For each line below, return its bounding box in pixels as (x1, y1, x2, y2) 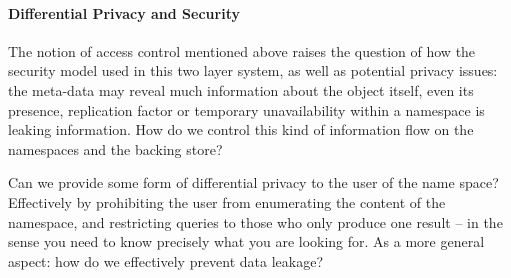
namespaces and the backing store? (8, 138, 223, 159)
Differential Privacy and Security (8, 2, 240, 23)
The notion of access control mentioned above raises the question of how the (8, 40, 476, 61)
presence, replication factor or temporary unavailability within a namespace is (8, 99, 485, 120)
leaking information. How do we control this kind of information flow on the (8, 119, 474, 140)
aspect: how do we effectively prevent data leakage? (8, 250, 324, 271)
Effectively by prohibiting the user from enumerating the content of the (8, 191, 446, 212)
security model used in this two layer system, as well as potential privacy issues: (8, 60, 498, 81)
